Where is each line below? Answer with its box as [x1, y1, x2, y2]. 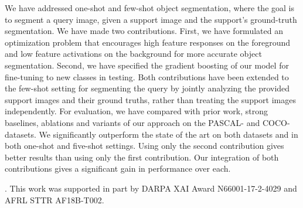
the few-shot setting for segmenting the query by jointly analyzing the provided [5, 82, 290, 94]
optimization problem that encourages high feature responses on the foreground [5, 36, 291, 48]
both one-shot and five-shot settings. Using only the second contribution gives [5, 139, 284, 152]
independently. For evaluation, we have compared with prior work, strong [5, 105, 268, 117]
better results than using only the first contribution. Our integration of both [5, 151, 279, 163]
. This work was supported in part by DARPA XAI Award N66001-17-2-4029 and [5, 182, 297, 194]
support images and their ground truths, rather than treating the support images [5, 93, 296, 105]
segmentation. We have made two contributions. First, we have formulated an [5, 25, 283, 37]
